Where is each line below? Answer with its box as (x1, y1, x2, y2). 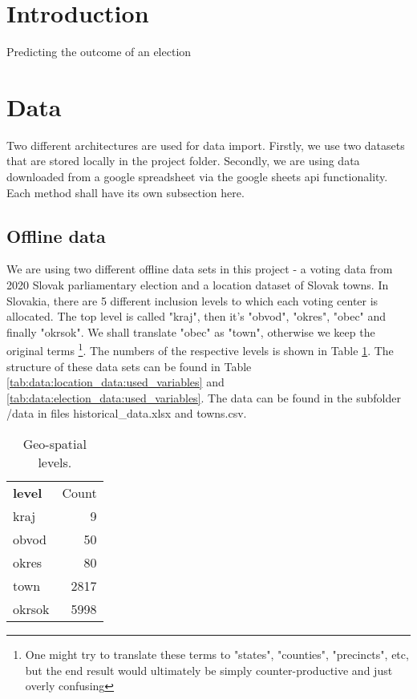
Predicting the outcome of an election (6, 43, 192, 60)
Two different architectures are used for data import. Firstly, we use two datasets (6, 136, 405, 153)
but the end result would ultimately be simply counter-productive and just (25, 661, 393, 678)
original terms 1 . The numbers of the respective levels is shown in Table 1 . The (6, 340, 394, 359)
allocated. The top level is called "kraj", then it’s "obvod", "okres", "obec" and (6, 308, 387, 325)
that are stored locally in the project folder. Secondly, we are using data (6, 152, 360, 169)
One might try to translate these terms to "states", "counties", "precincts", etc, (25, 646, 409, 663)
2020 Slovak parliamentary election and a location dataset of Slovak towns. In (6, 277, 389, 293)
